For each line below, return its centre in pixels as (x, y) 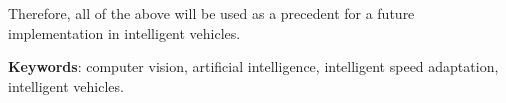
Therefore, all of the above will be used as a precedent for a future (211, 13)
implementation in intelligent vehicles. (124, 32)
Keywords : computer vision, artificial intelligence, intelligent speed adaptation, (253, 66)
